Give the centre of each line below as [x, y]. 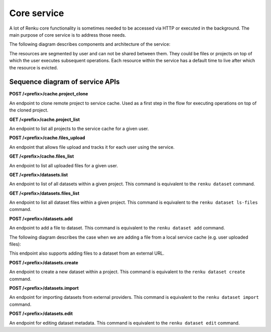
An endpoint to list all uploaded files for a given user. [63, 165]
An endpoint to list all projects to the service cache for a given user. [79, 129]
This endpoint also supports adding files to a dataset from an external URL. [87, 253]
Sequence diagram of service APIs [64, 82]
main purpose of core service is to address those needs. [68, 35]
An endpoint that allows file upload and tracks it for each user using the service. [92, 147]
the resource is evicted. [34, 67]
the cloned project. [29, 110]
